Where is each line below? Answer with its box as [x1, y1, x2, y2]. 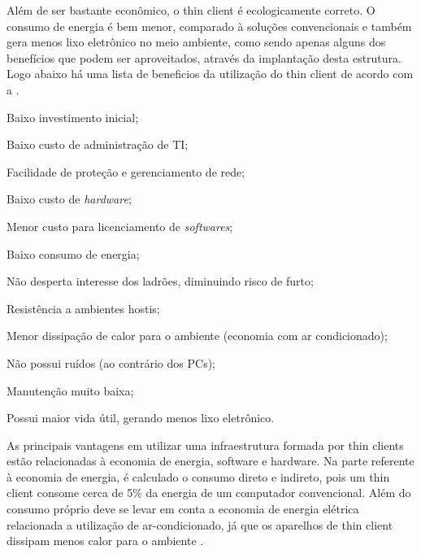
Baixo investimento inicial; [7, 108, 139, 125]
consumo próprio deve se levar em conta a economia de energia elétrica [7, 500, 359, 517]
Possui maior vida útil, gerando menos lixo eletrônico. [7, 409, 275, 426]
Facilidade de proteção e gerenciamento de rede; [7, 163, 245, 180]
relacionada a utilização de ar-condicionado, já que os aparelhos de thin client [7, 516, 393, 533]
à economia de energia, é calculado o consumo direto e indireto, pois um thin [7, 468, 390, 485]
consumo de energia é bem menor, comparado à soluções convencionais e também [7, 17, 412, 34]
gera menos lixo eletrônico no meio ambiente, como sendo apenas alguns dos [7, 33, 386, 50]
